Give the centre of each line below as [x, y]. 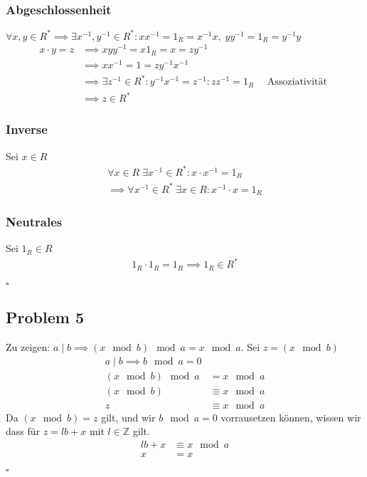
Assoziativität [297, 82]
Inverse [27, 129]
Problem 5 [45, 317]
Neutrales [34, 222]
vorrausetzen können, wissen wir [291, 417]
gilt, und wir [128, 417]
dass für [23, 431]
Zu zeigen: [28, 347]
